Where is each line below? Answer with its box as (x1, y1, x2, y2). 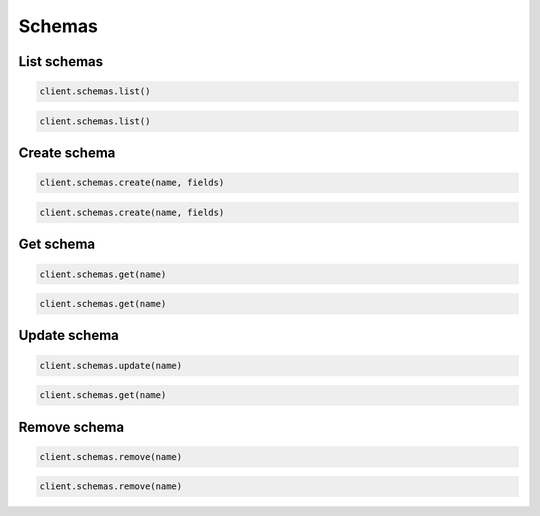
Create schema (18, 145, 116, 162)
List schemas (18, 53, 104, 70)
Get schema (18, 236, 95, 253)
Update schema (18, 327, 120, 344)
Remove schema (18, 418, 125, 435)
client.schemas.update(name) (39, 360, 183, 371)
